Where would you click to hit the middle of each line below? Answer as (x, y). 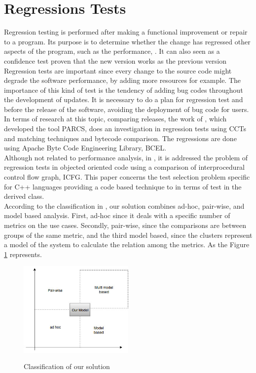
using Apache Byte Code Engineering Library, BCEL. (85, 148)
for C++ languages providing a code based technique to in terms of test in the (123, 186)
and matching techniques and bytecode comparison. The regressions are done (120, 138)
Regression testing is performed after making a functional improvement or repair (126, 32)
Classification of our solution (67, 366)
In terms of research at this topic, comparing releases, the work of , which (115, 119)
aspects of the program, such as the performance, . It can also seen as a (112, 51)
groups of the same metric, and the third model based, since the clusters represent (128, 235)
